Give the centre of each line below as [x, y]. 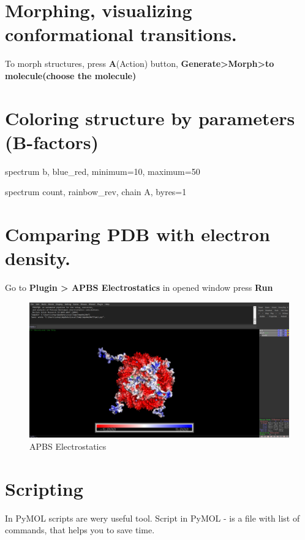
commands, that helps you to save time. [80, 530]
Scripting [44, 488]
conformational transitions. [121, 34]
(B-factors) [52, 141]
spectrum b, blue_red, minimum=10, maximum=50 [103, 171]
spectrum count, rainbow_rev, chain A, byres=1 [96, 192]
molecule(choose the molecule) [71, 75]
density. [38, 258]
